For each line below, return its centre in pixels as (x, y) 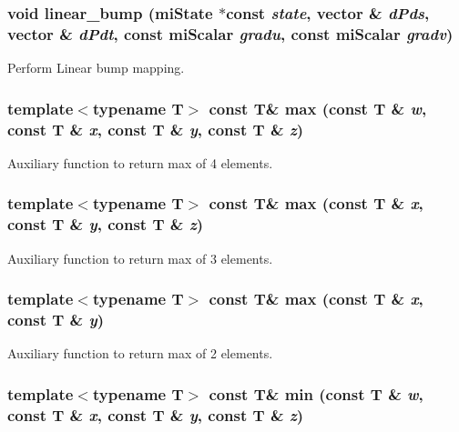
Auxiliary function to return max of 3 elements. (140, 258)
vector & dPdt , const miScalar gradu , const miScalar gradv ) (230, 33)
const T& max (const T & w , (318, 108)
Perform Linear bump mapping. (96, 68)
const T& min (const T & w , (316, 393)
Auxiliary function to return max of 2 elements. (140, 353)
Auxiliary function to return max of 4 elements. (140, 162)
